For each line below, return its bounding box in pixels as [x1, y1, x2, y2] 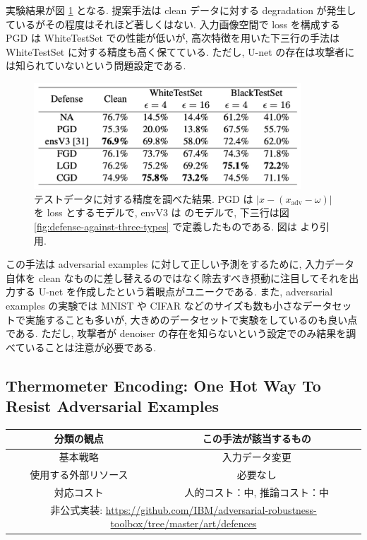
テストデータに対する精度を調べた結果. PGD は [34, 191, 253, 206]
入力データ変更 [222, 450, 291, 464]
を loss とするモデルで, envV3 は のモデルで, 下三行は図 [34, 205, 289, 220]
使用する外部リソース [30, 467, 128, 482]
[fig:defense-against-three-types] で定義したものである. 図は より [34, 219, 320, 234]
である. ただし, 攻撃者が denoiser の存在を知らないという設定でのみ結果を [6, 326, 347, 341]
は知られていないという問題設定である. [6, 58, 186, 73]
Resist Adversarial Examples [6, 395, 219, 417]
